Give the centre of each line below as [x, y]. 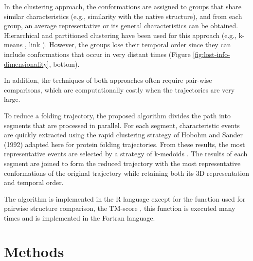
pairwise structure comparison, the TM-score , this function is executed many [120, 208]
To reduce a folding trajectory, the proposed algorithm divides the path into [117, 115]
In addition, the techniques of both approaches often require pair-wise [108, 80]
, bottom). [64, 64]
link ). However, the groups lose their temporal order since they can [130, 45]
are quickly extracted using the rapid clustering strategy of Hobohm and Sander [123, 135]
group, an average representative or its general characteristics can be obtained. [121, 26]
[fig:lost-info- [212, 54]
